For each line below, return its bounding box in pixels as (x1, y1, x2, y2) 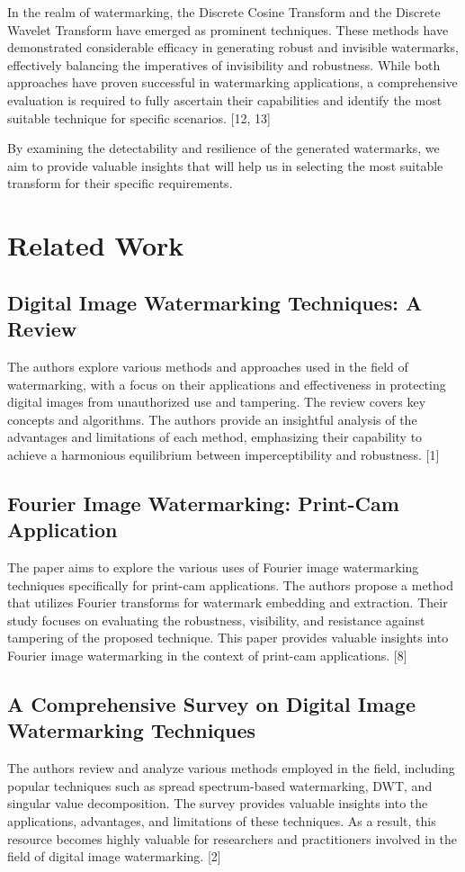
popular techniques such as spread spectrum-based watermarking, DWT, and (7, 776, 433, 795)
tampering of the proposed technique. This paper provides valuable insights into (7, 628, 449, 647)
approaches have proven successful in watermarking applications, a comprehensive (7, 73, 458, 92)
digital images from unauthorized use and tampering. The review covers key (7, 392, 426, 411)
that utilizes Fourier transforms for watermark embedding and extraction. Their (7, 593, 448, 612)
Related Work (7, 227, 184, 264)
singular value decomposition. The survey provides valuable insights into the (7, 794, 428, 813)
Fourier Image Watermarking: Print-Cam (7, 489, 399, 517)
